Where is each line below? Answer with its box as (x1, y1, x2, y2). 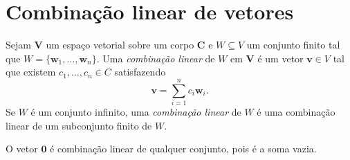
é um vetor (257, 51, 304, 65)
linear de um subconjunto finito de (6, 118, 152, 132)
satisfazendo (114, 64, 166, 79)
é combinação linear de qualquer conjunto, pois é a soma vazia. (50, 141, 317, 156)
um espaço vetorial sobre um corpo (46, 37, 194, 52)
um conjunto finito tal (246, 37, 340, 52)
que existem (6, 64, 56, 79)
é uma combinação (257, 105, 335, 119)
